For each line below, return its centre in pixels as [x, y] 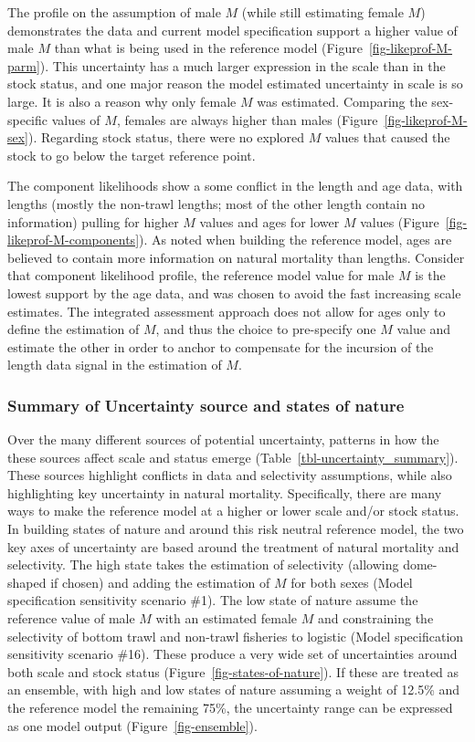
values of [76, 119]
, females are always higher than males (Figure [247, 119]
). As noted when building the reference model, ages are [296, 240]
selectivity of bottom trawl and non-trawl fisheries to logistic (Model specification [236, 636]
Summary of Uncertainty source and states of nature [206, 405]
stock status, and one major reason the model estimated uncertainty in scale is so [235, 84]
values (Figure [400, 221]
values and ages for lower [269, 221]
